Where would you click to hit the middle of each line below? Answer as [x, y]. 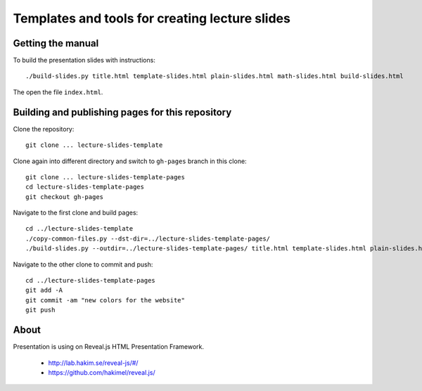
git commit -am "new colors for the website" [105, 300]
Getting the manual [56, 43]
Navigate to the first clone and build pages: [76, 213]
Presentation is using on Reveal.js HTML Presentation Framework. [108, 347]
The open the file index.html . [58, 92]
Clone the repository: [44, 129]
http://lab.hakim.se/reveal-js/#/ [93, 363]
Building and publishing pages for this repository [122, 112]
